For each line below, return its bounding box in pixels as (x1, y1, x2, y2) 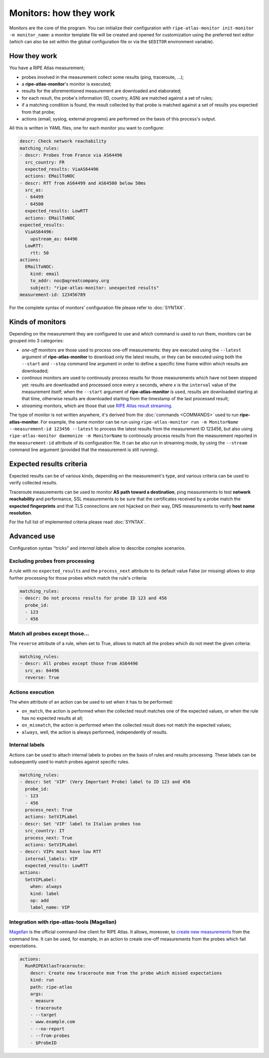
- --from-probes (30, 1033, 70, 1039)
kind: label (30, 891, 60, 897)
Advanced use (9, 532, 55, 541)
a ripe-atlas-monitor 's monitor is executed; (21, 81, 112, 87)
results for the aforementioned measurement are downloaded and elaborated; (21, 88, 182, 94)
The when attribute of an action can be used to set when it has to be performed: (9, 699, 173, 705)
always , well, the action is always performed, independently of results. (21, 729, 168, 735)
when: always (30, 884, 62, 890)
